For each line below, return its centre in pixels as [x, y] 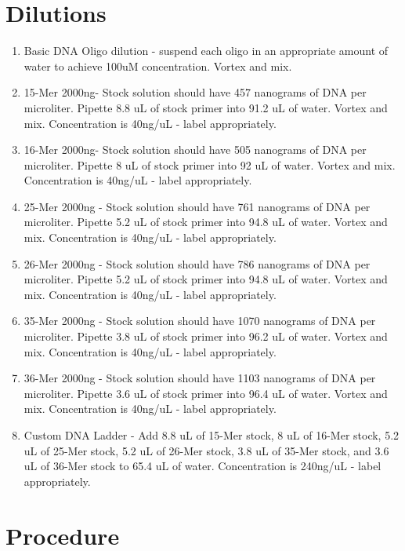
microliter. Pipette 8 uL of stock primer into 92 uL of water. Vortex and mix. [210, 164]
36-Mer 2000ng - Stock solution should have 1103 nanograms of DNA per [200, 378]
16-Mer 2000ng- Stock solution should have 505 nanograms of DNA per [195, 150]
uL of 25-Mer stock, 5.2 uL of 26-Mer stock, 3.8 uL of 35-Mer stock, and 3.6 [206, 450]
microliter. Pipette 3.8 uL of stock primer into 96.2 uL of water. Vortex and [206, 336]
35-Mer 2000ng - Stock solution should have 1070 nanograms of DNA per [200, 321]
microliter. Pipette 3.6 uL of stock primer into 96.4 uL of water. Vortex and [206, 393]
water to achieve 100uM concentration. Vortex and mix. [158, 66]
